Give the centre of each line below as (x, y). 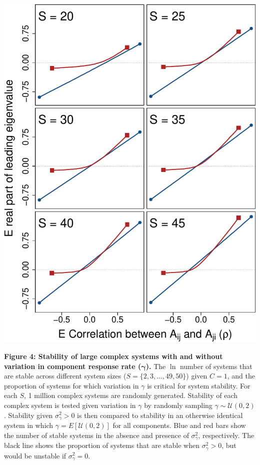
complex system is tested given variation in (70, 405)
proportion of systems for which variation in (71, 385)
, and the (241, 376)
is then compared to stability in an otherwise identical (160, 415)
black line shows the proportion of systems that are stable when (102, 445)
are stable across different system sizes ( (65, 376)
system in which (29, 425)
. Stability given (28, 415)
